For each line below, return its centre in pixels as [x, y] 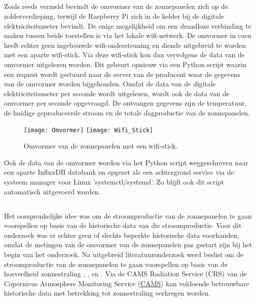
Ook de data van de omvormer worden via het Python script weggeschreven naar [126, 162]
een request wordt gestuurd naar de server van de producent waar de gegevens [122, 74]
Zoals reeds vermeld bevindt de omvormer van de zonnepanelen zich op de [116, 6]
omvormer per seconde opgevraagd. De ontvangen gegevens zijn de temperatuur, [126, 103]
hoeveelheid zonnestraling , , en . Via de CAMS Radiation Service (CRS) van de [126, 274]
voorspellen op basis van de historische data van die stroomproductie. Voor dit [123, 225]
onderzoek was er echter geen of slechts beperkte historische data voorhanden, [122, 235]
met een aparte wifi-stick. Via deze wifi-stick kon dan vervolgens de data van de [124, 55]
